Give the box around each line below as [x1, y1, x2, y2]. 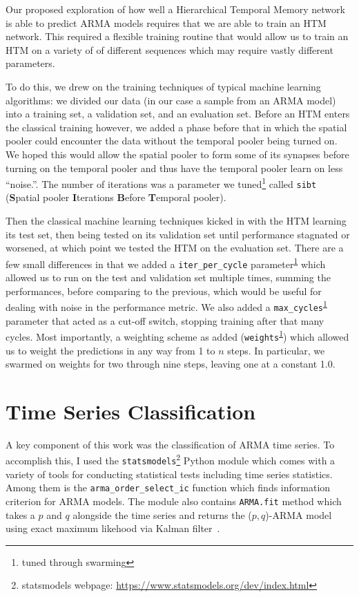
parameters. [6, 56, 55, 70]
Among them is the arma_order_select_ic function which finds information [6, 480, 331, 495]
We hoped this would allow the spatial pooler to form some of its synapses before [6, 146, 349, 161]
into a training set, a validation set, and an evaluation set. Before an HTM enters [6, 106, 350, 121]
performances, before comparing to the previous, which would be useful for [6, 283, 322, 298]
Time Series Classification [6, 397, 256, 425]
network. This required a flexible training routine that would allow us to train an [6, 29, 349, 44]
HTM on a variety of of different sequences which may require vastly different [6, 42, 333, 57]
